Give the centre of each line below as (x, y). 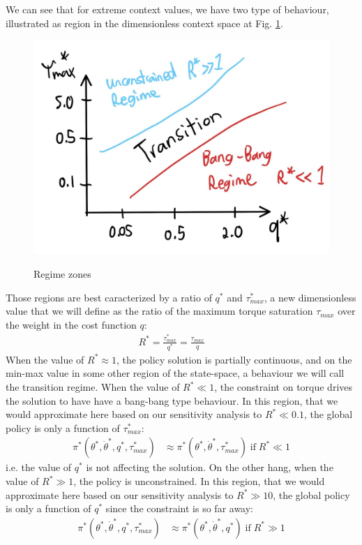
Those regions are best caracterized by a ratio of (109, 297)
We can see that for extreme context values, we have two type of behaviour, (167, 9)
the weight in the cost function (71, 324)
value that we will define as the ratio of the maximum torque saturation (159, 311)
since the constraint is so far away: (179, 508)
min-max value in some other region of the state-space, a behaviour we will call (175, 373)
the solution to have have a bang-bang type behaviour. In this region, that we (172, 400)
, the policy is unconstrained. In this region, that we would (199, 481)
